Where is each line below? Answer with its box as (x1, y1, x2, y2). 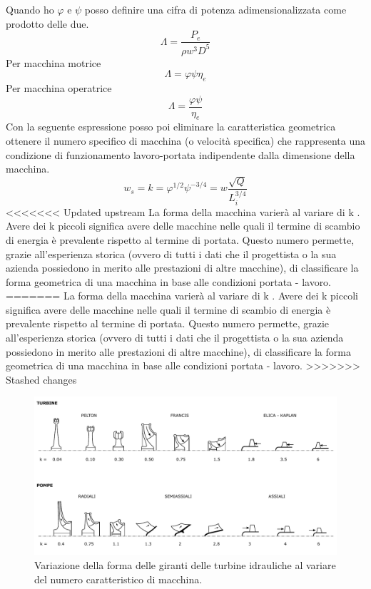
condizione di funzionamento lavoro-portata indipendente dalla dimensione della (6, 147, 355, 162)
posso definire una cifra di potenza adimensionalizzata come (84, 2, 347, 16)
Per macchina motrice (6, 55, 101, 70)
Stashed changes (6, 372, 77, 386)
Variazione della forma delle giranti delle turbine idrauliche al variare (34, 557, 336, 572)
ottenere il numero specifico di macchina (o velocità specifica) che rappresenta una (6, 133, 365, 148)
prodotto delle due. (6, 16, 89, 31)
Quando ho (6, 2, 54, 16)
